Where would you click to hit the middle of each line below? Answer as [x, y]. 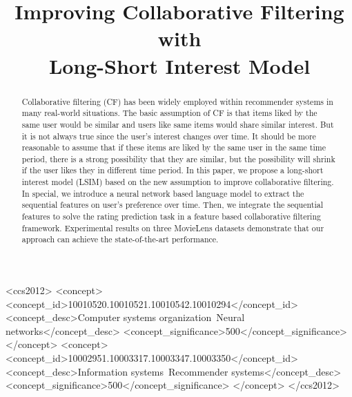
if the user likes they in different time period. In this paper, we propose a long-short [173, 170]
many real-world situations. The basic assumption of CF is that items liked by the [169, 113]
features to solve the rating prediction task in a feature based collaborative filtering [171, 216]
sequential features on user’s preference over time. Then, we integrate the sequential [172, 205]
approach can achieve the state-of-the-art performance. [120, 239]
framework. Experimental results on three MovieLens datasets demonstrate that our [173, 227]
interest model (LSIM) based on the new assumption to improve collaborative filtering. [178, 182]
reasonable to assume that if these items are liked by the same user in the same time [174, 147]
